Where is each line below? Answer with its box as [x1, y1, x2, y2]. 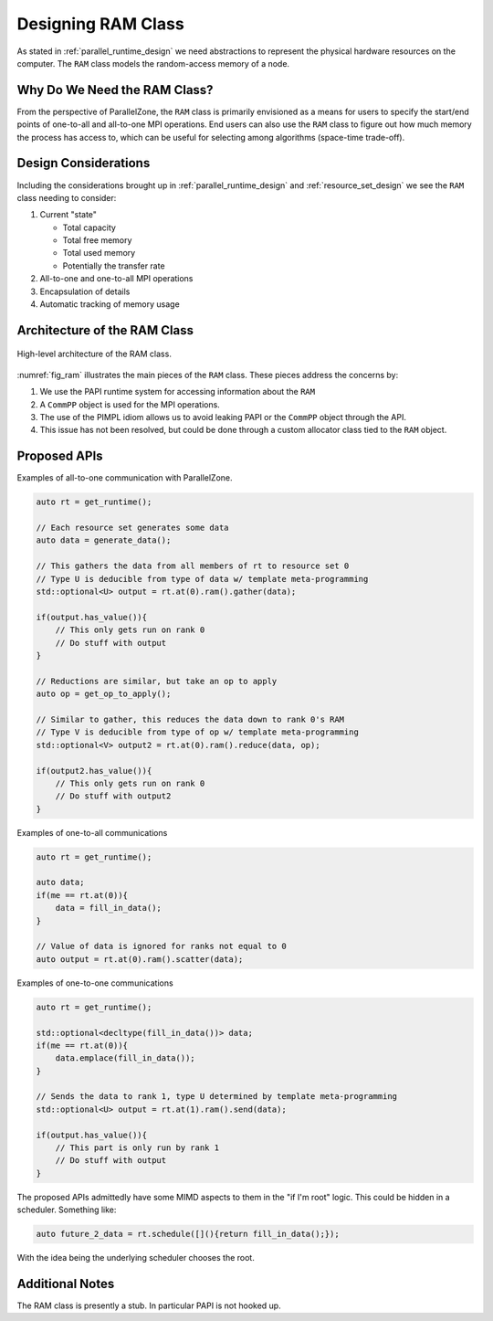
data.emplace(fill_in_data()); [55, 1053, 195, 1063]
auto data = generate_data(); [36, 535, 172, 545]
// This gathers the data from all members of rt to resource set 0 [36, 561, 350, 571]
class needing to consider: [16, 192, 117, 203]
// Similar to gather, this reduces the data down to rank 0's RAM [36, 713, 345, 724]
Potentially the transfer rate [62, 260, 165, 271]
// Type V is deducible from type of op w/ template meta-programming [36, 727, 360, 737]
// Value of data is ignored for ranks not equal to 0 [36, 941, 287, 952]
